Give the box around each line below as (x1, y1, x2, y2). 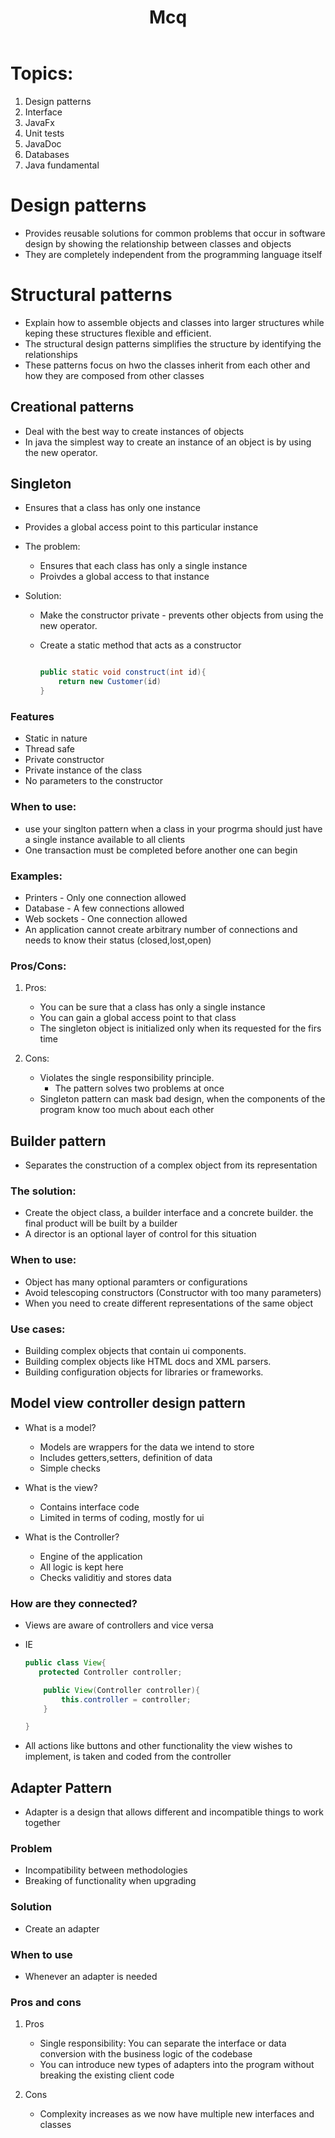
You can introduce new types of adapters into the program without (39, 2059, 315, 2071)
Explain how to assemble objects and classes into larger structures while (24, 316, 325, 328)
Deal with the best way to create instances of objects (24, 425, 245, 437)
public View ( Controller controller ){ (43, 1685, 201, 1695)
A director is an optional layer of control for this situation (24, 1228, 257, 1240)
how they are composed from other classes (24, 369, 205, 381)
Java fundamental (24, 159, 100, 171)
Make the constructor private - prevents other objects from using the (39, 609, 324, 621)
